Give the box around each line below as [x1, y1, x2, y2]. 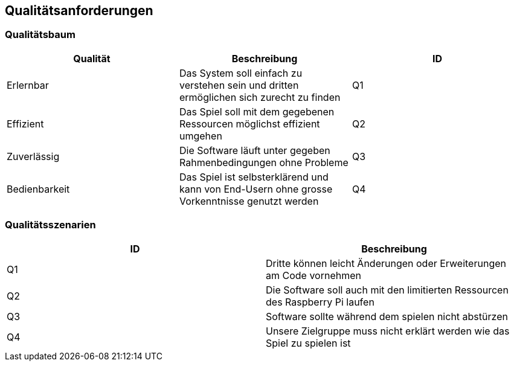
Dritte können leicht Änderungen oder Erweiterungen [266, 257, 506, 269]
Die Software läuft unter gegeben [179, 144, 330, 156]
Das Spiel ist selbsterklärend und [179, 170, 329, 183]
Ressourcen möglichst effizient [179, 117, 320, 130]
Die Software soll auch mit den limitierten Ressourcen [266, 283, 509, 296]
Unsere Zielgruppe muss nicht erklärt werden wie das [266, 324, 510, 337]
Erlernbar [7, 79, 49, 91]
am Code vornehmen [266, 269, 361, 281]
